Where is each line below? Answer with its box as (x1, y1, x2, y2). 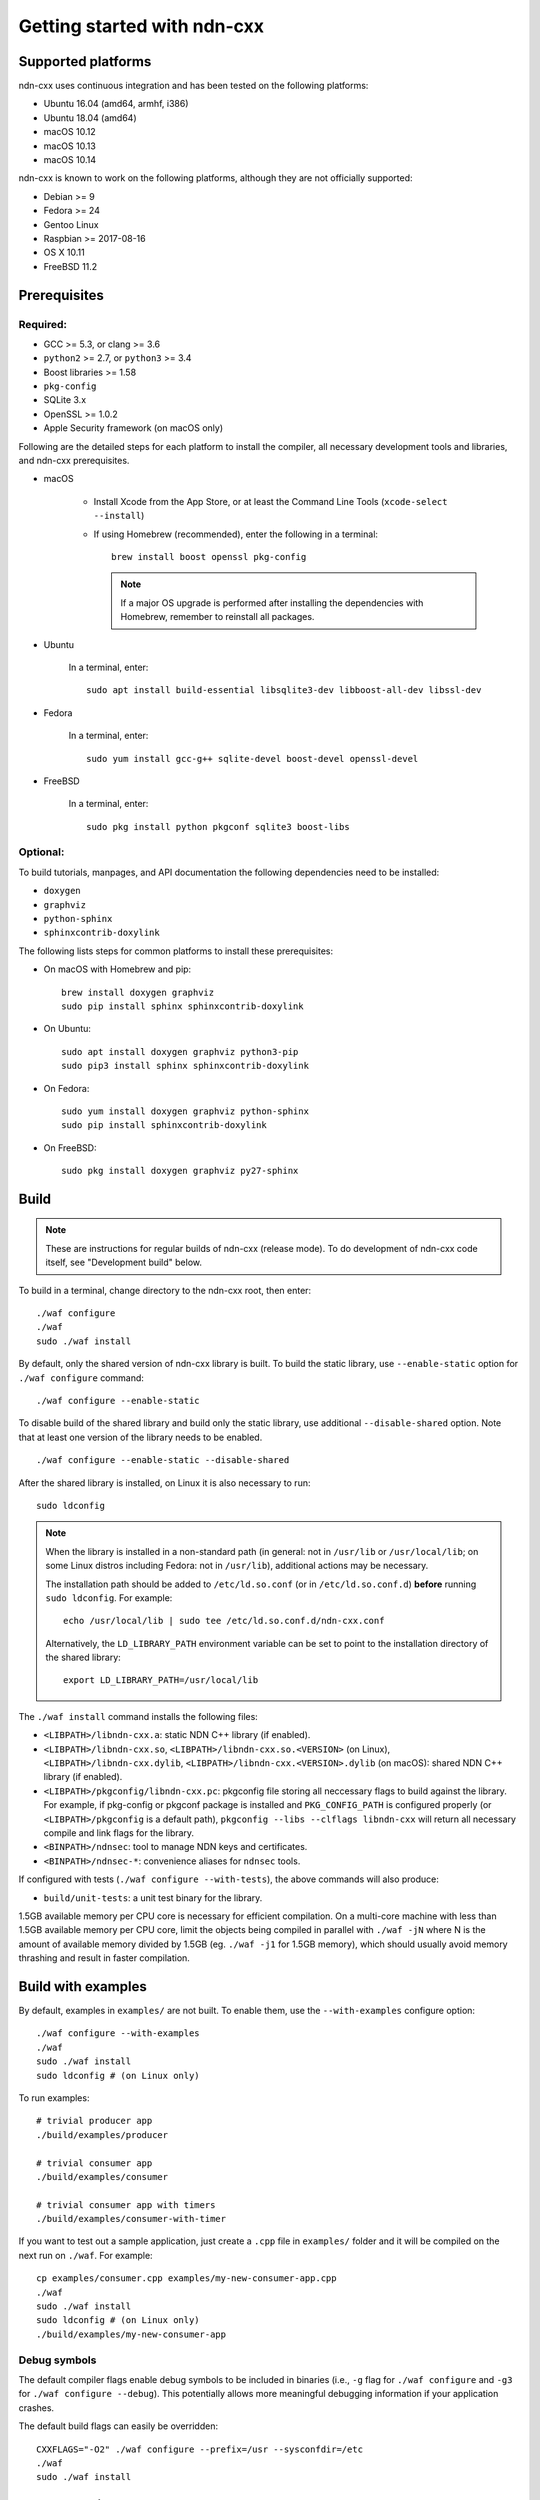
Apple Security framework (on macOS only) (43, 422, 224, 434)
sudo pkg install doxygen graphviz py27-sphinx (61, 1165, 299, 1177)
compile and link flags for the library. (43, 1826, 195, 1839)
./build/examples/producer (36, 2129, 169, 2140)
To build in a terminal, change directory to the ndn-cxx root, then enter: (18, 1284, 312, 1296)
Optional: (18, 845, 65, 859)
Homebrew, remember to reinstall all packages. (120, 611, 315, 623)
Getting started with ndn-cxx (18, 15, 265, 37)
